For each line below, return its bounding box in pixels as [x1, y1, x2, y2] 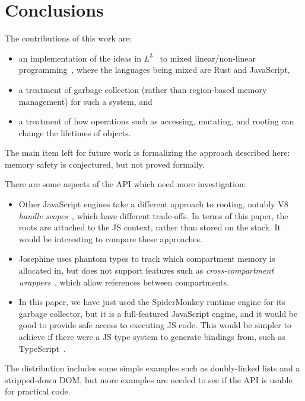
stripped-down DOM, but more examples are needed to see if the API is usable [5, 373, 293, 386]
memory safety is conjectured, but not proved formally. [5, 158, 205, 170]
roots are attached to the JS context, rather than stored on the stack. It [18, 221, 281, 233]
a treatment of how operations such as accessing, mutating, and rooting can [18, 115, 294, 127]
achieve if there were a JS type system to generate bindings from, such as [18, 331, 285, 342]
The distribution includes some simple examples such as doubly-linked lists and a [5, 362, 300, 374]
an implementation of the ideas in [18, 52, 141, 64]
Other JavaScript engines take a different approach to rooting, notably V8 [18, 198, 288, 210]
